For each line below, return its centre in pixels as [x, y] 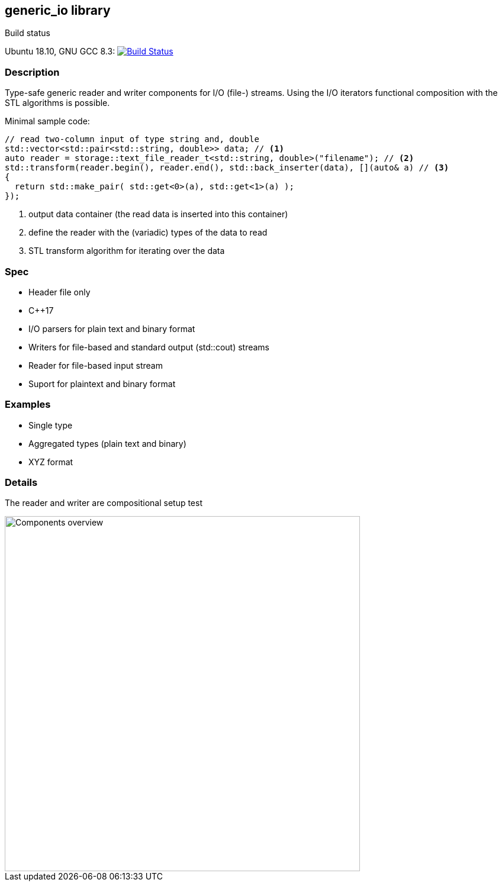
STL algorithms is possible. [57, 103]
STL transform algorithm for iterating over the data [127, 251]
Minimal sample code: [47, 121]
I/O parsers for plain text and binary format [112, 328]
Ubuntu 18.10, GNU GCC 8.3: [60, 51]
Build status [28, 33]
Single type [51, 425]
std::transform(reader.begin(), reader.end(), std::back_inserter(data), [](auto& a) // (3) [227, 168]
